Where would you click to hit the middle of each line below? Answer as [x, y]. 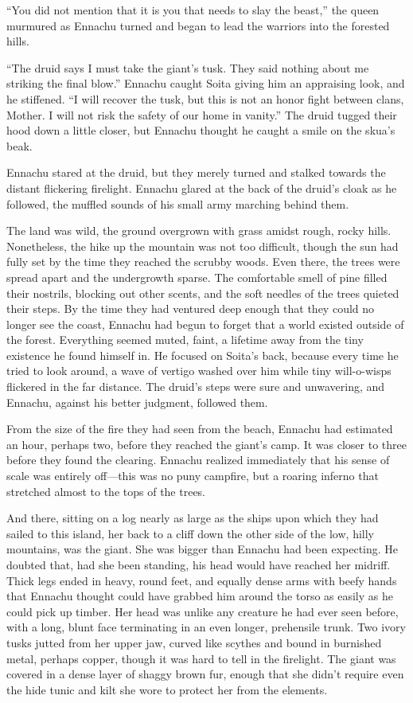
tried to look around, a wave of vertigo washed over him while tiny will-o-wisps [199, 371]
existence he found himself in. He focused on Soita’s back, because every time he [203, 355]
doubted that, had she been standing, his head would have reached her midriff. [199, 564]
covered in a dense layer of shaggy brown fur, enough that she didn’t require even [205, 674]
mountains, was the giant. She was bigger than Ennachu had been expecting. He [203, 549]
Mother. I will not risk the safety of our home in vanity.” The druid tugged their [202, 114]
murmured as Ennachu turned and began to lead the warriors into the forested [198, 25]
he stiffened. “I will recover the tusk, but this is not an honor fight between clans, [205, 98]
